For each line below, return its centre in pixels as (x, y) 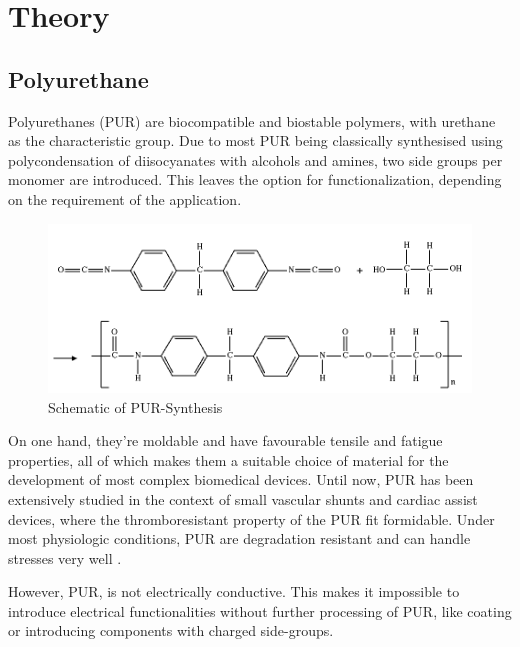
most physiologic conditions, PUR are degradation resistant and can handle (239, 538)
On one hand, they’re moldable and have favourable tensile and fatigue (225, 440)
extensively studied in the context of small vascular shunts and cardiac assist (243, 498)
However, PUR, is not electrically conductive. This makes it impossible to (234, 591)
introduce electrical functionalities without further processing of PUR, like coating (260, 610)
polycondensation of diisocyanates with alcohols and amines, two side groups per (255, 159)
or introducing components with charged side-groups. (171, 630)
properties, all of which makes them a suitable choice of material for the (228, 459)
